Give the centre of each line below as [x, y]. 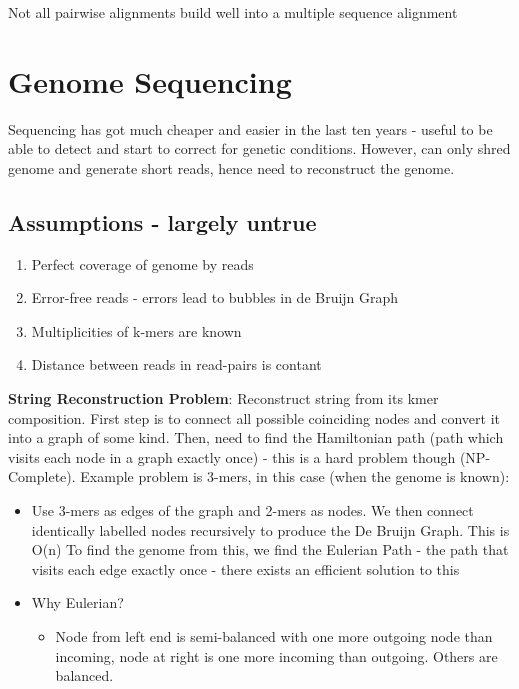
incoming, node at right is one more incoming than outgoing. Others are [276, 655]
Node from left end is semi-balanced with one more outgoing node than [274, 636]
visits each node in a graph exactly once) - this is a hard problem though [232, 456]
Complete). [42, 476]
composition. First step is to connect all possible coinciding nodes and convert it [254, 417]
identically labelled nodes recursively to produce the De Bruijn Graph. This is [270, 529]
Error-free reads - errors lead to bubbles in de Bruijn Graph [215, 297]
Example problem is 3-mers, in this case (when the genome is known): [295, 476]
